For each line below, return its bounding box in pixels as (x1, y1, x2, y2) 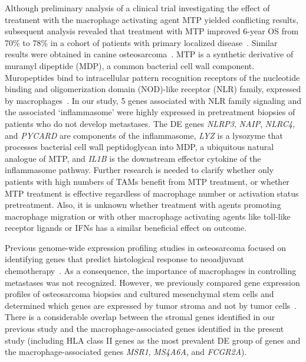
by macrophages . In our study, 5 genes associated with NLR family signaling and (5, 94, 302, 106)
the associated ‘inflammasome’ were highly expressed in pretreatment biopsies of (5, 106, 295, 118)
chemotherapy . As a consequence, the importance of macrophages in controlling (5, 265, 297, 277)
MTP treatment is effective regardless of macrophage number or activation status (5, 187, 299, 199)
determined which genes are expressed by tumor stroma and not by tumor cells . (5, 299, 297, 311)
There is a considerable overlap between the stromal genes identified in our (5, 311, 275, 323)
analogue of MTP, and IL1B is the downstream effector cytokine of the (5, 152, 261, 164)
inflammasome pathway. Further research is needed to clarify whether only (5, 164, 274, 176)
